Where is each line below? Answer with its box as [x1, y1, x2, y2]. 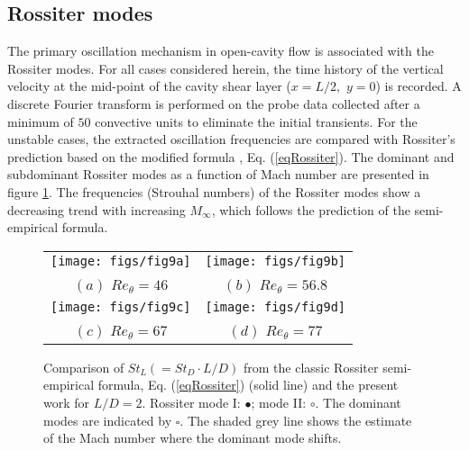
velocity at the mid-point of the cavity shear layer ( [7, 76, 291, 95]
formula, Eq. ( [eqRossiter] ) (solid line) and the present [97, 375, 399, 394]
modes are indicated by [43, 410, 172, 429]
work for [43, 392, 90, 411]
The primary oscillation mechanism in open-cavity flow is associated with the [7, 41, 434, 60]
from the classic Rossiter [244, 357, 379, 376]
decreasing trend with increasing [7, 200, 186, 219]
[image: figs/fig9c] [51, 299, 191, 314]
